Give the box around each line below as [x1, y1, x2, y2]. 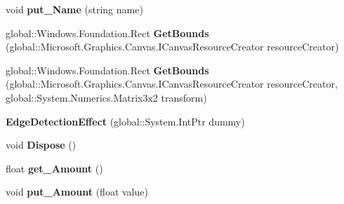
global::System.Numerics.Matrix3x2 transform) [6, 90, 207, 104]
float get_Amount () [6, 161, 103, 175]
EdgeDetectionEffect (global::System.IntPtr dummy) [6, 114, 245, 128]
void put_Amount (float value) [6, 184, 148, 199]
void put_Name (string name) [6, 2, 143, 16]
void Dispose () [6, 137, 77, 152]
